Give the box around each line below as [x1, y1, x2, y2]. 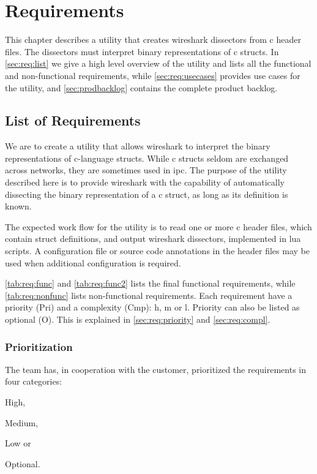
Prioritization [5, 339, 73, 354]
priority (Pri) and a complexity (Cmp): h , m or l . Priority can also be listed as [5, 301, 300, 314]
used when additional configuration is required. [5, 256, 181, 269]
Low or [5, 437, 31, 450]
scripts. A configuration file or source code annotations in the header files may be [5, 244, 310, 257]
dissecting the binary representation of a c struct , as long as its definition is [5, 187, 288, 200]
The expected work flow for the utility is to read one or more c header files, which [5, 220, 312, 233]
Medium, [5, 416, 39, 429]
